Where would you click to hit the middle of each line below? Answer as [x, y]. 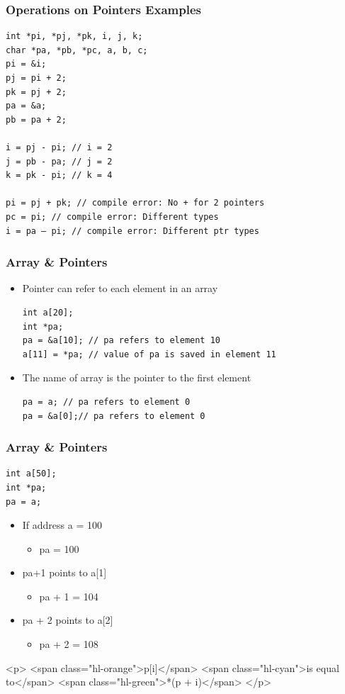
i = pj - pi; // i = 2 [59, 147]
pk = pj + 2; [36, 92]
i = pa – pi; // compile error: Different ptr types [132, 231]
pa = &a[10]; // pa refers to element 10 [121, 341]
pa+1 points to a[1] [64, 572]
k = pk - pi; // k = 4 [59, 175]
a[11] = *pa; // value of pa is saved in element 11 [149, 354]
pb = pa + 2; [36, 119]
